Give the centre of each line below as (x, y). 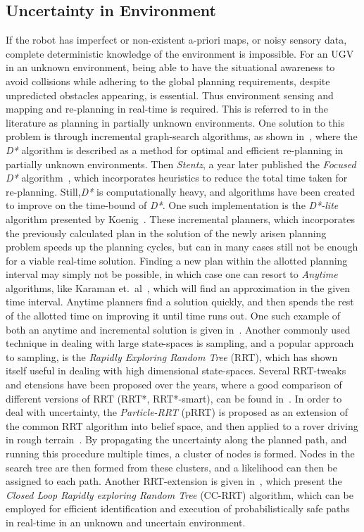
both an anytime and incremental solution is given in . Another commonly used (178, 329)
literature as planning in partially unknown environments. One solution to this (175, 122)
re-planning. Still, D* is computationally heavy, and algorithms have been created (181, 191)
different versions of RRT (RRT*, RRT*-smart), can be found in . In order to (174, 398)
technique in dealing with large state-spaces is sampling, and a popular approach (180, 343)
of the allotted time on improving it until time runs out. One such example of (173, 316)
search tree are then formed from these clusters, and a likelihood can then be (172, 467)
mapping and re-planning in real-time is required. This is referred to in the (167, 109)
